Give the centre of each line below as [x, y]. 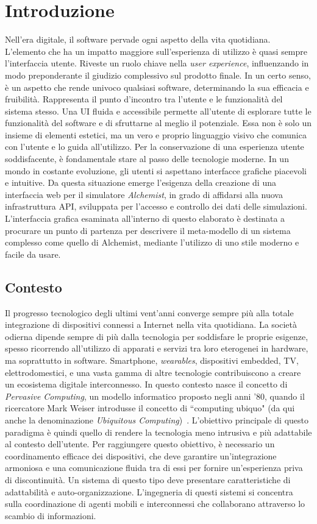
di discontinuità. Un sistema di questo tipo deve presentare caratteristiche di [148, 479]
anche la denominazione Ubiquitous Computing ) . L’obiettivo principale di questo [157, 420]
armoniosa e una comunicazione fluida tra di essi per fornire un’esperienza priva [154, 468]
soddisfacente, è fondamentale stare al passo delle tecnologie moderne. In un [147, 159]
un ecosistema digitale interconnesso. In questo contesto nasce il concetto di [146, 384]
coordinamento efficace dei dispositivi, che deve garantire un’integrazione [141, 455]
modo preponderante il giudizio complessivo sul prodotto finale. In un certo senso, [158, 75]
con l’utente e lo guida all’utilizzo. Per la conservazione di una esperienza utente [155, 147]
